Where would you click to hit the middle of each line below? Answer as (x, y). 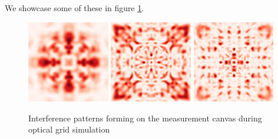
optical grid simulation (69, 129)
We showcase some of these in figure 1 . (75, 8)
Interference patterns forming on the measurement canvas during (145, 118)
